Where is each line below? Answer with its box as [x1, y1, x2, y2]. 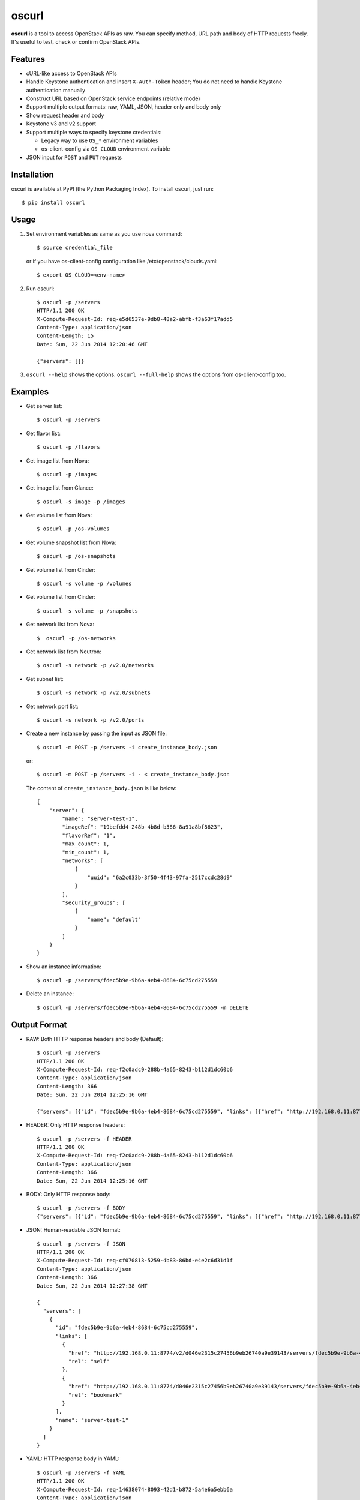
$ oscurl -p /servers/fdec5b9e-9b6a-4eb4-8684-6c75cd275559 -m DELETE [37, 1004, 249, 1011]
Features [11, 54, 45, 64]
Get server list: [26, 402, 62, 409]
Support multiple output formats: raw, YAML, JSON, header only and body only [26, 103, 221, 110]
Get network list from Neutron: [26, 648, 101, 655]
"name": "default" [87, 916, 142, 923]
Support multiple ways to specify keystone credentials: [26, 128, 162, 136]
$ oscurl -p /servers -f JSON [37, 1240, 126, 1247]
